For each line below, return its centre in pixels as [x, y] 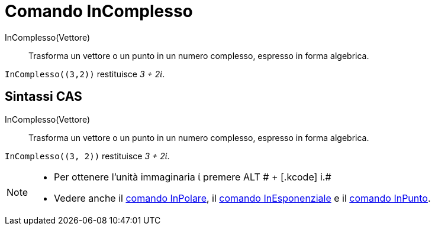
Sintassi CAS [43, 97]
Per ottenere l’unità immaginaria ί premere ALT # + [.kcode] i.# [193, 177]
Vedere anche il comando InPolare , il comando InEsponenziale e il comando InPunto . [242, 198]
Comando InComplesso [99, 11]
